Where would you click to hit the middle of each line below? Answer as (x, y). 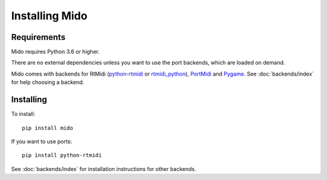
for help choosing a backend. (48, 82)
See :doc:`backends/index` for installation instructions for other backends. (104, 169)
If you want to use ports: (42, 141)
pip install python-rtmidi (62, 155)
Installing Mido (49, 16)
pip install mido (48, 128)
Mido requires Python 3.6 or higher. (55, 52)
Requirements (38, 37)
